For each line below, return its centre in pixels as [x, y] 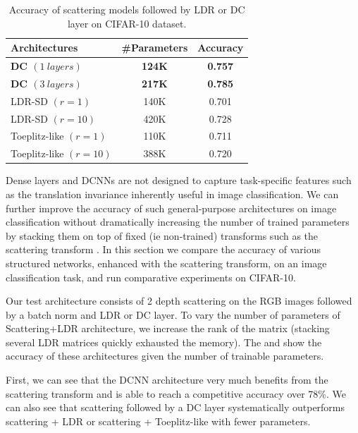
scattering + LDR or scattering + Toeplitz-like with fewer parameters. [158, 421]
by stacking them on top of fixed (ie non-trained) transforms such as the [162, 235]
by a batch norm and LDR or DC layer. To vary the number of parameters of [173, 314]
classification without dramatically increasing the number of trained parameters [178, 222]
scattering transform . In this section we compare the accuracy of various [163, 249]
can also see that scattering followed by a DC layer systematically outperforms [175, 407]
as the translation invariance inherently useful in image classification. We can [172, 194]
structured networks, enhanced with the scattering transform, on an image [166, 263]
